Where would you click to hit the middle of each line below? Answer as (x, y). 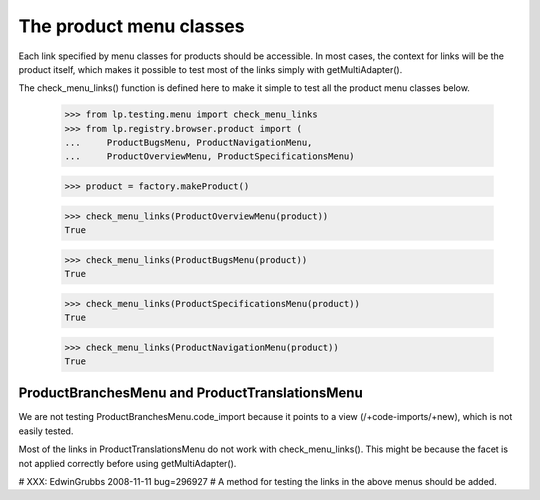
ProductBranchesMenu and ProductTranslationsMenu (191, 393)
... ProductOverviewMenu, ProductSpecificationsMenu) (209, 156)
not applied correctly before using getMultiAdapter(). (127, 463)
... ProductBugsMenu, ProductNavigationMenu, (188, 143)
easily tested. (46, 431)
